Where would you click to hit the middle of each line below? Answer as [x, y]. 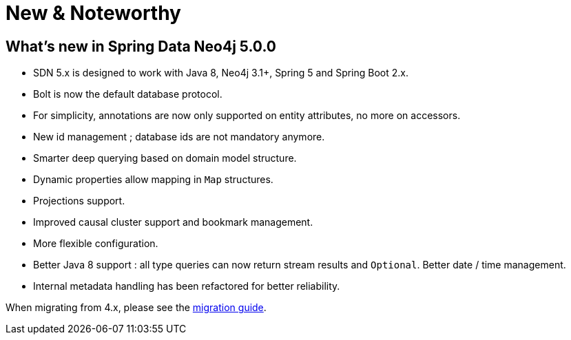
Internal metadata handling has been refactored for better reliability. [187, 286]
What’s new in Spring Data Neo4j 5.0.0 [141, 46]
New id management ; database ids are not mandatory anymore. [179, 137]
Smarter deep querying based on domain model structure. [165, 158]
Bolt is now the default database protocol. [128, 94]
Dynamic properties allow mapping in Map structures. [153, 180]
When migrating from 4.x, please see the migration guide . [136, 308]
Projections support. [79, 201]
